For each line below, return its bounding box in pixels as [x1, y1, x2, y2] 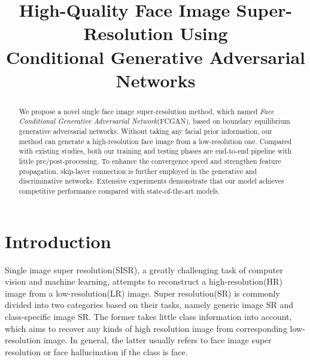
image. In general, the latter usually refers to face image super [43, 334, 272, 346]
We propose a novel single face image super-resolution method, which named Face [19, 106, 274, 116]
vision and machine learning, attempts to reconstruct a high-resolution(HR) [5, 275, 282, 288]
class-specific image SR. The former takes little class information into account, [5, 310, 292, 322]
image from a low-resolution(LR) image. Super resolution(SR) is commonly [5, 286, 280, 299]
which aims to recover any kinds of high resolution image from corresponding [5, 322, 287, 334]
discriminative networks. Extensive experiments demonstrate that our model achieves [19, 176, 284, 186]
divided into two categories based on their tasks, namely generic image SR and [5, 298, 294, 311]
